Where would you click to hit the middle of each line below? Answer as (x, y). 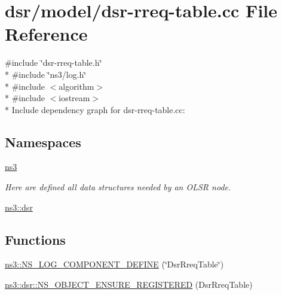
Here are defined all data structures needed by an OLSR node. (118, 187)
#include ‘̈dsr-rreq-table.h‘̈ (53, 63)
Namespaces (43, 142)
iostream (74, 98)
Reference (46, 34)
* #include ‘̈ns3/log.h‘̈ (46, 74)
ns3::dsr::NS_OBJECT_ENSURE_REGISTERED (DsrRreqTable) (129, 285)
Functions (35, 239)
